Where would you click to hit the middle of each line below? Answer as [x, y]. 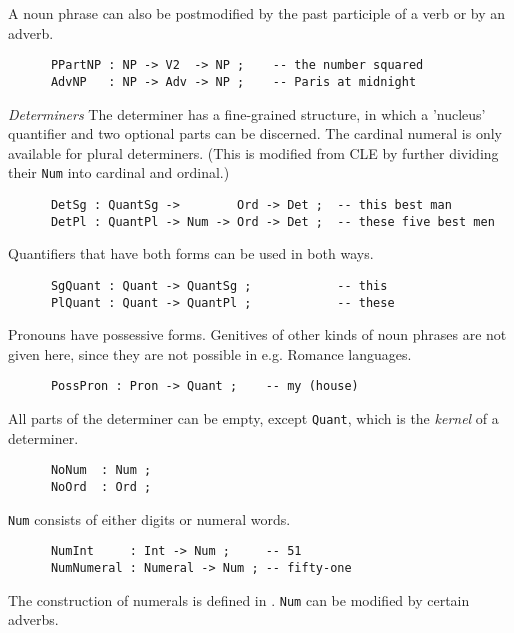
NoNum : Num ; [101, 470]
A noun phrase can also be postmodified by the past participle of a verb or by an [257, 13]
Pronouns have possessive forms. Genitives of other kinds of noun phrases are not [257, 334]
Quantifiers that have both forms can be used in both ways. [191, 253]
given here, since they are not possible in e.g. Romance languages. [210, 353]
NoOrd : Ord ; [101, 486]
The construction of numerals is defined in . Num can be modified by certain [239, 599]
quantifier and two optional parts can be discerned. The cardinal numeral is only [255, 133]
